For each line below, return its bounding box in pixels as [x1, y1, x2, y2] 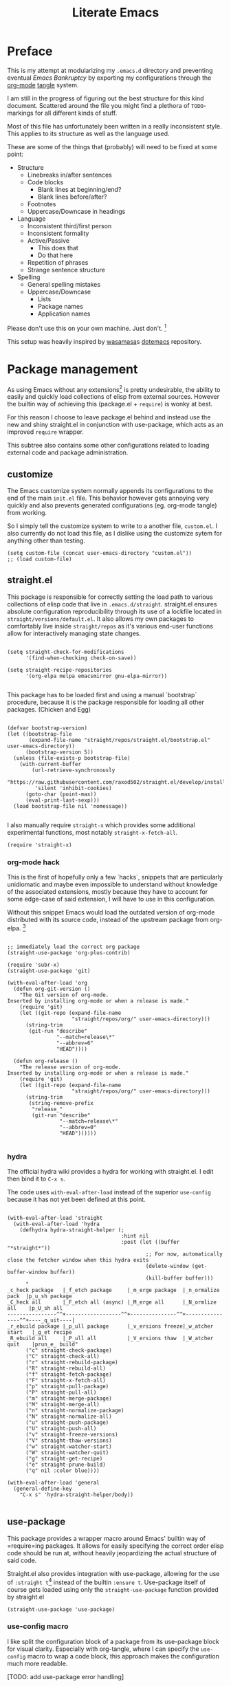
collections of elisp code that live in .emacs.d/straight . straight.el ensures [7, 600, 217, 608]
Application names [37, 309, 91, 318]
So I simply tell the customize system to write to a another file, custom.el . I [7, 522, 218, 530]
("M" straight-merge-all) [25, 1401, 100, 1408]
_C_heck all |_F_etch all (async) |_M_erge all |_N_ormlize [7, 1299, 217, 1306]
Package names [37, 302, 84, 310]
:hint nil [120, 1233, 149, 1240]
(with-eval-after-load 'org [7, 979, 88, 986]
